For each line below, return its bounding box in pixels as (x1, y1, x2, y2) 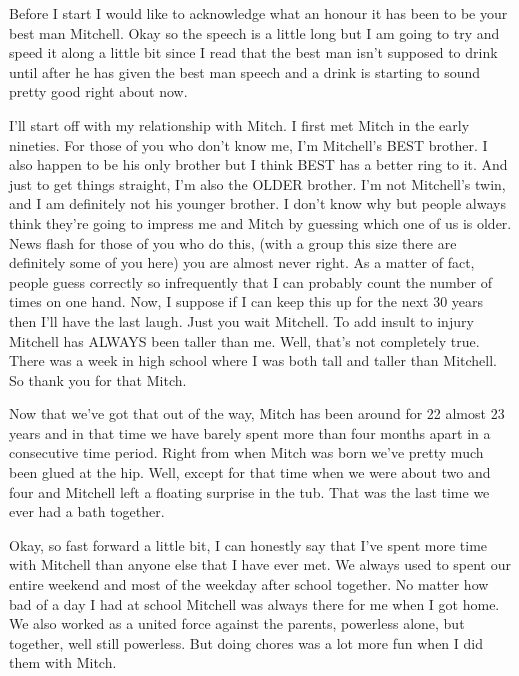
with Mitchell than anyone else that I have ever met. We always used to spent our (9, 554, 511, 575)
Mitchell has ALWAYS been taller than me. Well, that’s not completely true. (9, 330, 480, 351)
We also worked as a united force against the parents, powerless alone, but (9, 613, 465, 634)
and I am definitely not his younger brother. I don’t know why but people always (9, 193, 506, 214)
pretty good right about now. (9, 81, 188, 102)
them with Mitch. (9, 652, 117, 673)
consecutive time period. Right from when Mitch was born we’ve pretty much (9, 442, 484, 463)
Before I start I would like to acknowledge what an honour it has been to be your (9, 3, 508, 23)
